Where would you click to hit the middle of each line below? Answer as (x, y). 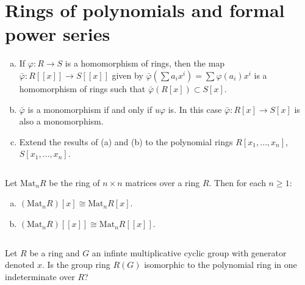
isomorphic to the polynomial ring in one (221, 265)
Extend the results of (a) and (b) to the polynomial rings (126, 141)
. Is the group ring (76, 265)
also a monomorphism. (61, 121)
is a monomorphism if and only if (90, 109)
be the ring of (74, 182)
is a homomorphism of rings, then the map (145, 63)
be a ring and (55, 252)
